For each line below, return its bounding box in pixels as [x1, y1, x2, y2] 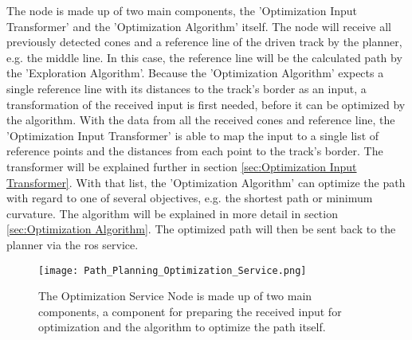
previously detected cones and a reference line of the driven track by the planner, [6, 33, 402, 50]
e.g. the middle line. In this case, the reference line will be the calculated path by [6, 49, 402, 65]
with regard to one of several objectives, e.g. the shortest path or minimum [6, 190, 373, 206]
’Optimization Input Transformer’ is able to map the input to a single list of [6, 127, 379, 143]
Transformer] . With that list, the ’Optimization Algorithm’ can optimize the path [6, 174, 406, 190]
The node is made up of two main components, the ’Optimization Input [6, 2, 357, 18]
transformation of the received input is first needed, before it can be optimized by [6, 96, 406, 112]
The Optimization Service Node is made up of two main [38, 287, 312, 304]
